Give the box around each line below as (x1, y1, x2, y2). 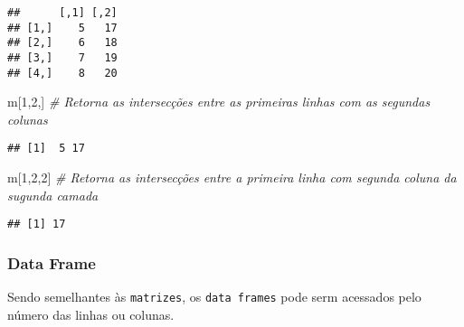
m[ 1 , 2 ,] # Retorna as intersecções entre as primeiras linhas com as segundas (7, 92, 431, 111)
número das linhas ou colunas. (7, 304, 175, 323)
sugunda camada (7, 185, 99, 204)
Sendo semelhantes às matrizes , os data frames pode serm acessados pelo (7, 287, 421, 306)
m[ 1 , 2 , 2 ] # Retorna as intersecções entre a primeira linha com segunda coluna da (7, 168, 457, 187)
